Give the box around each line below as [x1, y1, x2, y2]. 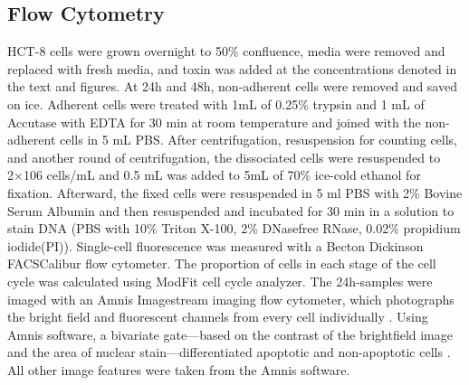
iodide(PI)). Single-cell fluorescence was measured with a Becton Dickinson [7, 236, 424, 255]
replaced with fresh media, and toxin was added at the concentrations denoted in [7, 59, 457, 78]
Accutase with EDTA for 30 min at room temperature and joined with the [7, 112, 421, 131]
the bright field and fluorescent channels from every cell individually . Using [7, 307, 428, 326]
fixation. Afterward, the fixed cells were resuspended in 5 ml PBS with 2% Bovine [7, 183, 463, 202]
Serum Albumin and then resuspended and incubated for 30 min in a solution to [7, 201, 455, 220]
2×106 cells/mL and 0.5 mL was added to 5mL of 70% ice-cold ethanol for [7, 165, 421, 184]
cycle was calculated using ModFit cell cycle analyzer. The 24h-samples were [7, 271, 433, 290]
